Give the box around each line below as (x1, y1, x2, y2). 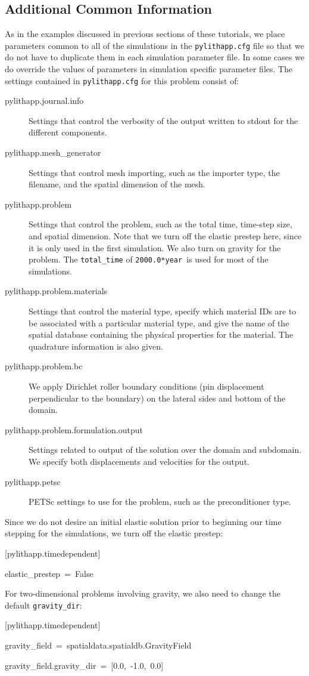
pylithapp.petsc (5, 475, 61, 487)
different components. (29, 126, 107, 138)
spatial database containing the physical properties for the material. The (29, 328, 294, 341)
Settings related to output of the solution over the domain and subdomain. (29, 443, 302, 456)
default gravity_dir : (5, 598, 82, 611)
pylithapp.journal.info (5, 94, 84, 107)
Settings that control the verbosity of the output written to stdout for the (29, 114, 298, 126)
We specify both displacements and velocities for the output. (29, 455, 249, 468)
